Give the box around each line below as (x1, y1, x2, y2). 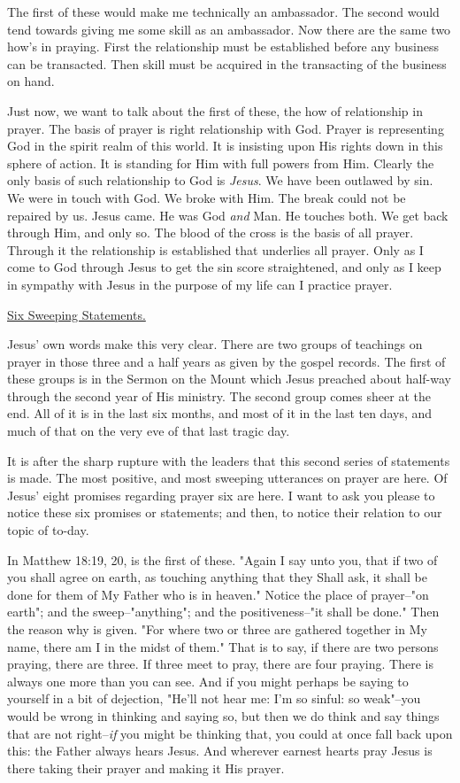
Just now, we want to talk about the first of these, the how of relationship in (7, 101, 423, 120)
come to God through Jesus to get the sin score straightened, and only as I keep (7, 258, 441, 276)
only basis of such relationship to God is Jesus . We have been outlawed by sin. (7, 171, 433, 190)
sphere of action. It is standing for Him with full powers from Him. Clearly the (7, 153, 434, 172)
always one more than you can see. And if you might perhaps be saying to (7, 671, 409, 690)
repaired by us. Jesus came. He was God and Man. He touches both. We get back (7, 205, 448, 224)
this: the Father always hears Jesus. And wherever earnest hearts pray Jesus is (7, 741, 433, 760)
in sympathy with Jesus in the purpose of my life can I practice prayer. (7, 275, 393, 293)
